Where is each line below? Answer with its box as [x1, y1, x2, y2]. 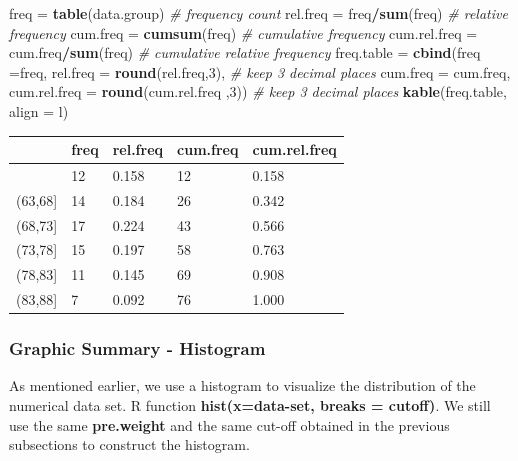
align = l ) [9, 100, 69, 121]
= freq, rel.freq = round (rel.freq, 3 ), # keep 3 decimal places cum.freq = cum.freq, [9, 61, 511, 82]
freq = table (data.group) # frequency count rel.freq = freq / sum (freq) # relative [9, 3, 508, 23]
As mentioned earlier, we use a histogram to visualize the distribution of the [9, 375, 476, 396]
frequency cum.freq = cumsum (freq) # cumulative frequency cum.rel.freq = [9, 22, 478, 43]
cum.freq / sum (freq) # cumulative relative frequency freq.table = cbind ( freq [9, 42, 481, 63]
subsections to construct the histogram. [9, 434, 250, 455]
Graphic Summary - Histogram [9, 336, 266, 361]
